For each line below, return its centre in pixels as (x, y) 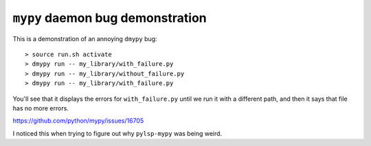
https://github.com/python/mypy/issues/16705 (78, 121)
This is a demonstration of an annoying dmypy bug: (85, 38)
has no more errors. (41, 108)
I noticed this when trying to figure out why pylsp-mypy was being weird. (117, 133)
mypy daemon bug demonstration (110, 18)
